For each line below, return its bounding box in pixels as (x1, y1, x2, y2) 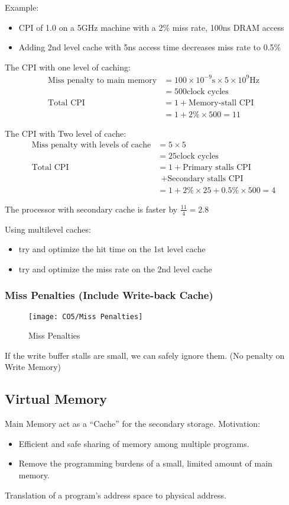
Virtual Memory (5, 390, 108, 408)
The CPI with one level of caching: (5, 60, 131, 73)
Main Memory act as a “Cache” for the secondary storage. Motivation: (5, 417, 261, 430)
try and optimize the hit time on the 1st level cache (18, 243, 206, 255)
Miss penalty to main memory (48, 76, 157, 85)
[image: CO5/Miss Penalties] (28, 312, 143, 321)
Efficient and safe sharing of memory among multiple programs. (18, 437, 249, 449)
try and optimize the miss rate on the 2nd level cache (18, 262, 212, 275)
